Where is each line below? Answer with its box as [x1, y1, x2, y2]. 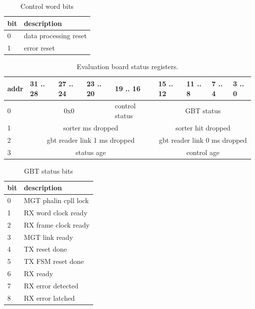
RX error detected [24, 280, 78, 290]
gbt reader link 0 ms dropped [159, 134, 247, 145]
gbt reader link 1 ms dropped [47, 134, 135, 145]
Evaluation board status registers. [76, 61, 178, 72]
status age [76, 147, 106, 157]
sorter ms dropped [63, 122, 118, 132]
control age [186, 147, 220, 157]
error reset [24, 43, 55, 53]
